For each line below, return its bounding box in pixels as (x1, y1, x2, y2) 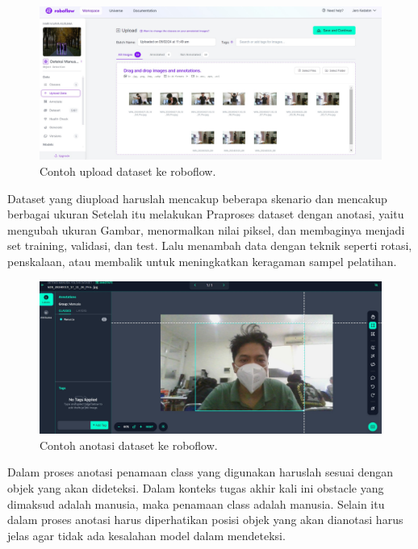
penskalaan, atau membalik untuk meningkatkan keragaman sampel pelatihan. (7, 253, 397, 270)
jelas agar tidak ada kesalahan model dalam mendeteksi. (7, 526, 286, 543)
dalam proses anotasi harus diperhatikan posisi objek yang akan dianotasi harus (7, 511, 403, 528)
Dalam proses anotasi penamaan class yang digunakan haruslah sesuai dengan (7, 464, 394, 480)
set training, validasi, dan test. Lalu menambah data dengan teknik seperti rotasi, (7, 237, 412, 254)
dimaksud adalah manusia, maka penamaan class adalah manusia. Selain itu (7, 495, 385, 512)
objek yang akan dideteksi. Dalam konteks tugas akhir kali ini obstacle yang (7, 480, 384, 497)
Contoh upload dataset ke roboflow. (40, 163, 216, 180)
